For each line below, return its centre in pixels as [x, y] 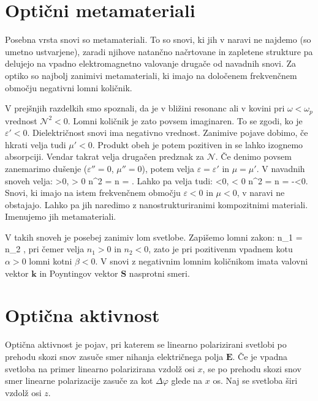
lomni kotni [51, 261]
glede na [187, 380]
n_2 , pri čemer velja [45, 249]
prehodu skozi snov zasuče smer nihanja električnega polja [114, 356]
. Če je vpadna [260, 356]
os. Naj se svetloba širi [255, 380]
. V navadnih [281, 168]
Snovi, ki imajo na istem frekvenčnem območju [93, 193]
